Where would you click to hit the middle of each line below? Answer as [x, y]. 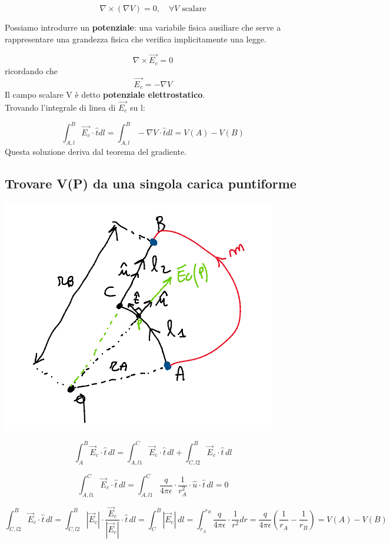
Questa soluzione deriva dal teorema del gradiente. [96, 151]
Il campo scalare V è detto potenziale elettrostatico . [105, 94]
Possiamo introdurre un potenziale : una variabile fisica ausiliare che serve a [143, 27]
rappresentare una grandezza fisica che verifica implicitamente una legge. [136, 39]
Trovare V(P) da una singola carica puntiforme [151, 183]
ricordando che [31, 70]
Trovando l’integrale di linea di [60, 107]
